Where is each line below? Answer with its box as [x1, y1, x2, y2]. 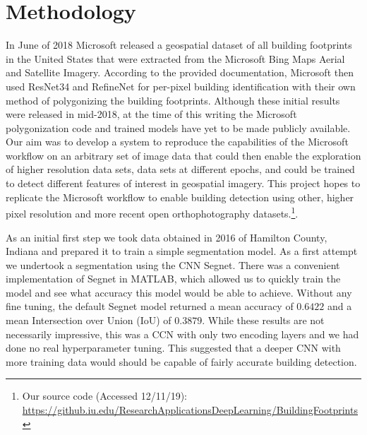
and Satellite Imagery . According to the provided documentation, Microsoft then [6, 65, 354, 80]
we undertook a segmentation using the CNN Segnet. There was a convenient [6, 257, 340, 272]
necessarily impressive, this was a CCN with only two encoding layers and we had [6, 326, 359, 341]
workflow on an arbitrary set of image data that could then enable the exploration [6, 148, 361, 162]
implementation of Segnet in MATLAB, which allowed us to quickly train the [6, 271, 341, 286]
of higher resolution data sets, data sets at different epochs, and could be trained [6, 162, 355, 177]
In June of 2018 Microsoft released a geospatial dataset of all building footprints [6, 37, 352, 52]
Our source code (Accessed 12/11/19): [22, 388, 188, 403]
